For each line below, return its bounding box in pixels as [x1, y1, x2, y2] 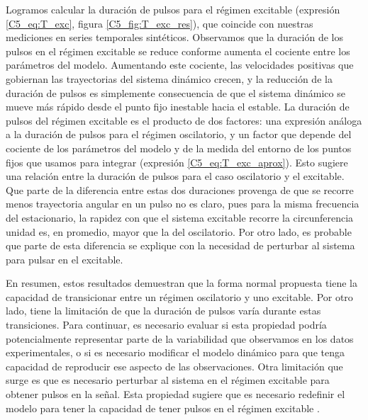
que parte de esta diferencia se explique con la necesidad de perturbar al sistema [6, 238, 355, 253]
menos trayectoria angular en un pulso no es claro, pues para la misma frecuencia [6, 196, 359, 211]
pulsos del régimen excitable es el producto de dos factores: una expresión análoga [6, 113, 362, 127]
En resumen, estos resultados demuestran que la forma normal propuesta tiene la [6, 276, 358, 290]
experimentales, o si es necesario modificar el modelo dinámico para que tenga [6, 345, 345, 360]
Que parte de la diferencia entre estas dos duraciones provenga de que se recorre [6, 182, 354, 197]
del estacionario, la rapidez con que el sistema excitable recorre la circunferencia [6, 210, 354, 225]
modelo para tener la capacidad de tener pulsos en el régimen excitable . [6, 400, 320, 415]
